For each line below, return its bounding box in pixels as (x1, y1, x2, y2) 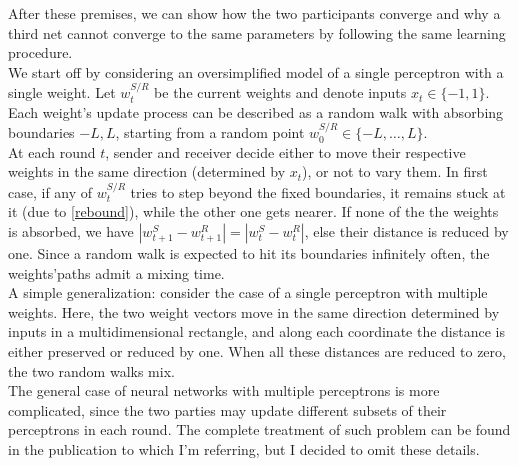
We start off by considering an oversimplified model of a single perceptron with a (8, 61, 504, 82)
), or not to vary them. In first (302, 161, 488, 182)
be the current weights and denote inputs (154, 82, 407, 103)
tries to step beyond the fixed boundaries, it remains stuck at (130, 181, 506, 202)
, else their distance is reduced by (304, 220, 509, 241)
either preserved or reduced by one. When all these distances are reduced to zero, (8, 340, 506, 361)
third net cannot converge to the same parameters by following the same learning (8, 22, 506, 43)
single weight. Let (8, 82, 116, 103)
